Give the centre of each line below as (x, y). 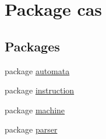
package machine (35, 110)
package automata (37, 70)
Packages (32, 46)
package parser (31, 129)
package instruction (40, 90)
